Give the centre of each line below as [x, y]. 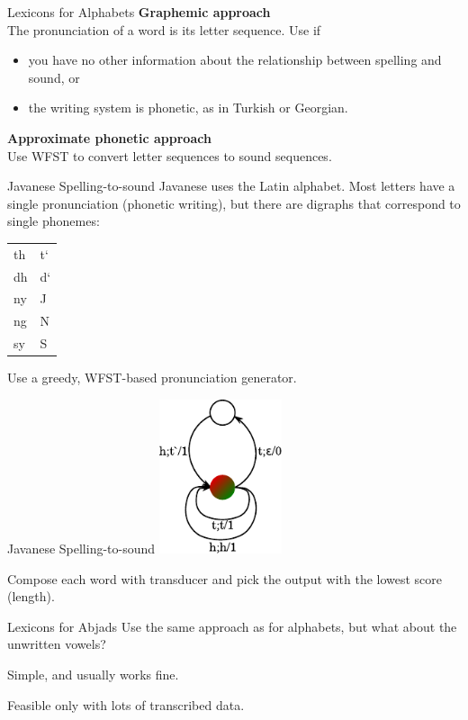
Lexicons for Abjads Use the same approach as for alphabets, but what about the [232, 626]
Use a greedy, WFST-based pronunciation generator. [152, 378]
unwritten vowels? [57, 644]
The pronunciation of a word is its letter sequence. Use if [164, 29]
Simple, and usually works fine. [93, 674]
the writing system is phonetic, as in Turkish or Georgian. [188, 108]
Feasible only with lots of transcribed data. [126, 704]
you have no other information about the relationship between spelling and [235, 60]
